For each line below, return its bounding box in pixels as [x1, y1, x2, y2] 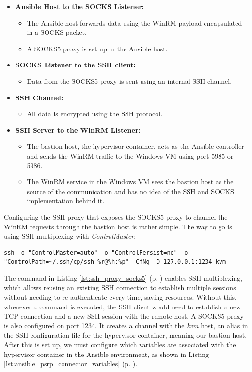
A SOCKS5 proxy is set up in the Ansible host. [27, 43, 168, 53]
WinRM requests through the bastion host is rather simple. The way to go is [4, 221, 232, 231]
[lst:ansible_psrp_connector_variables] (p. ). [4, 358, 138, 369]
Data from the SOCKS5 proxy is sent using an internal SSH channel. [27, 76, 232, 86]
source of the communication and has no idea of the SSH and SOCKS [27, 186, 234, 196]
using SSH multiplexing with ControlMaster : [4, 231, 136, 241]
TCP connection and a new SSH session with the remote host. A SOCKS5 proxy [4, 311, 244, 321]
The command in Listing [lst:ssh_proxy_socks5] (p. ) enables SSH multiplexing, [4, 273, 242, 283]
